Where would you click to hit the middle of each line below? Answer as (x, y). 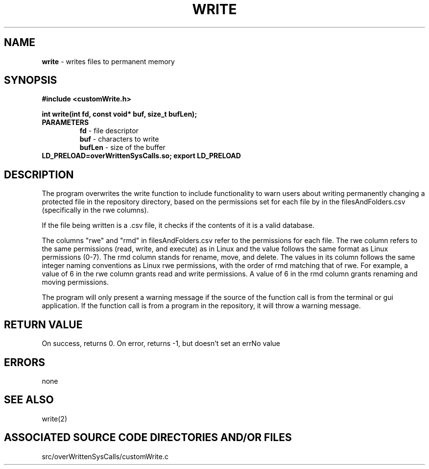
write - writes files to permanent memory (108, 61)
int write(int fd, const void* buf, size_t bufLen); (119, 114)
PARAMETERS (65, 123)
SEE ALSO (29, 400)
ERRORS (25, 362)
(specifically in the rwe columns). (95, 210)
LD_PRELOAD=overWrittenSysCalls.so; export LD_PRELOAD (141, 156)
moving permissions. (75, 282)
